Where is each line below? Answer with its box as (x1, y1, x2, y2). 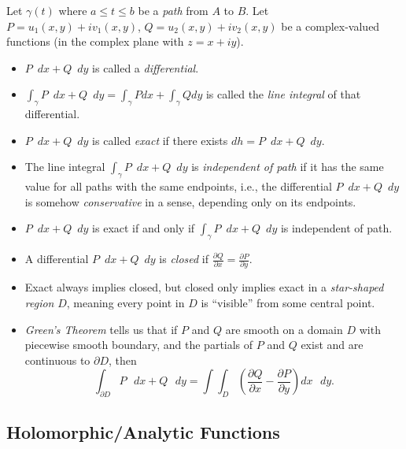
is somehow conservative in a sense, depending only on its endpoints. (24, 193, 356, 210)
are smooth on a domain (225, 321, 343, 337)
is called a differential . (92, 59, 199, 76)
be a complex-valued (281, 17, 380, 34)
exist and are (301, 336, 364, 353)
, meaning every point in (66, 295, 185, 311)
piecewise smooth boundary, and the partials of (24, 336, 253, 353)
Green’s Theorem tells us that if (24, 321, 178, 337)
